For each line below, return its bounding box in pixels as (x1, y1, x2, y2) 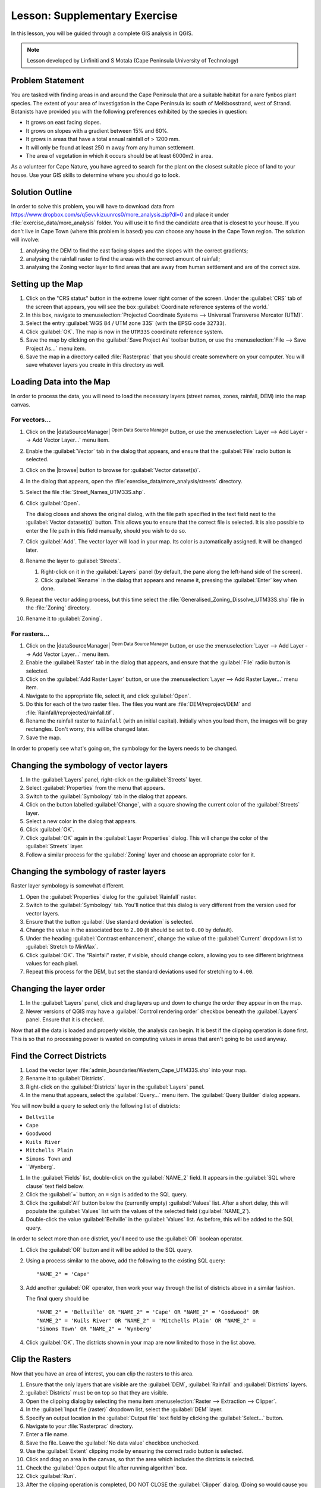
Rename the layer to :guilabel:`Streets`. (26, 557, 121, 564)
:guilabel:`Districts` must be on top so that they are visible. (26, 1389, 169, 1396)
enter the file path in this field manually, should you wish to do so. (26, 527, 187, 534)
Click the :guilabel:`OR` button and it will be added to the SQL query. (26, 1246, 193, 1253)
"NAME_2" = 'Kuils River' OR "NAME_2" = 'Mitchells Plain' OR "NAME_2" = (36, 1317, 256, 1324)
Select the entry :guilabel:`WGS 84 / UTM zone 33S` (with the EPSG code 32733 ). (26, 320, 226, 327)
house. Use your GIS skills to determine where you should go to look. (11, 171, 181, 179)
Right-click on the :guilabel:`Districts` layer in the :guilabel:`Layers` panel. (26, 1083, 205, 1090)
